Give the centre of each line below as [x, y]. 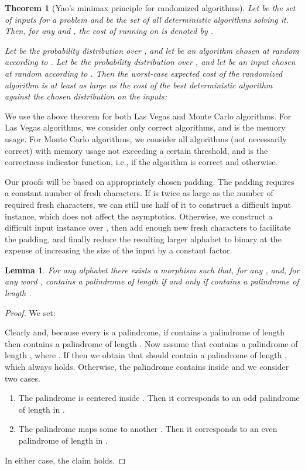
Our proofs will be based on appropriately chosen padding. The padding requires [150, 181]
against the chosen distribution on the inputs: [86, 96]
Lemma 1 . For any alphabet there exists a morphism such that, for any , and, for [152, 270]
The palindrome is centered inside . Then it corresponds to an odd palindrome [159, 398]
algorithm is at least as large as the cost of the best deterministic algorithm [139, 85]
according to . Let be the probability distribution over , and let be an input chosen [150, 62]
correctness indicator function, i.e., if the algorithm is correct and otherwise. [141, 162]
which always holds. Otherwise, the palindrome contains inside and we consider [147, 367]
